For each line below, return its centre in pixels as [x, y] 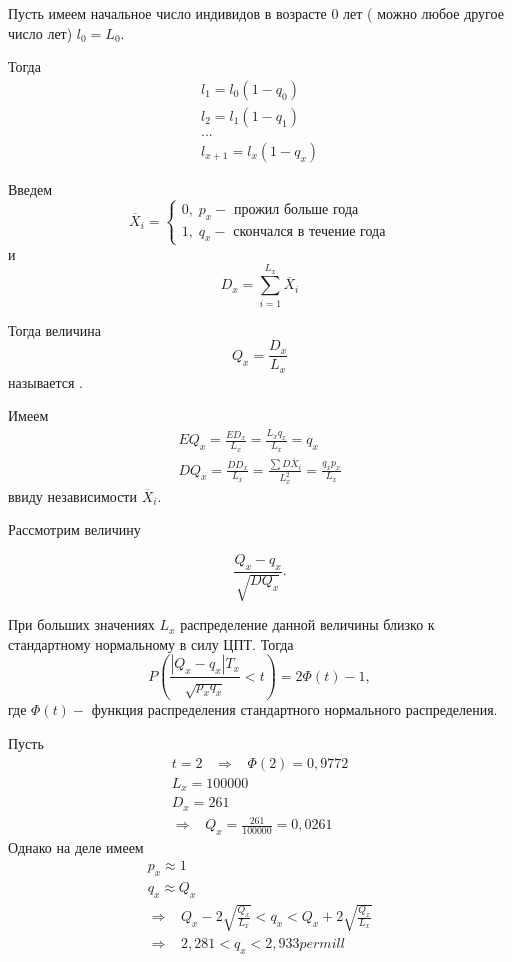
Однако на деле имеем [76, 846]
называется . [45, 381]
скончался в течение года [309, 231]
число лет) [40, 32]
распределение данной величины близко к [307, 624]
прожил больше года [296, 209]
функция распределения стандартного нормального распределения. [294, 709]
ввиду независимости [72, 495]
